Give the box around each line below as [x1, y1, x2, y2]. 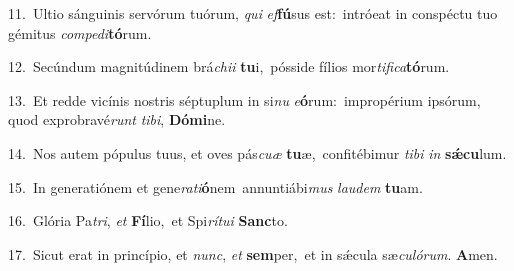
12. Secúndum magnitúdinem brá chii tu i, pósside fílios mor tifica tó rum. [8, 56, 450, 77]
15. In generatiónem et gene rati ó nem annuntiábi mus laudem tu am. [8, 176, 423, 197]
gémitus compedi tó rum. [8, 22, 152, 43]
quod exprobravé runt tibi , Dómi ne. [8, 109, 226, 130]
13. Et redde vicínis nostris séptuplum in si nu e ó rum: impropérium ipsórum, [8, 89, 481, 110]
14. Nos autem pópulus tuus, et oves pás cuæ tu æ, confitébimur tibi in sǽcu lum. [8, 142, 507, 163]
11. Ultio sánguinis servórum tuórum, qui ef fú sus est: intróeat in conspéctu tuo [8, 3, 498, 23]
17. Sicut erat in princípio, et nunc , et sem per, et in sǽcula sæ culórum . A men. [8, 243, 498, 264]
